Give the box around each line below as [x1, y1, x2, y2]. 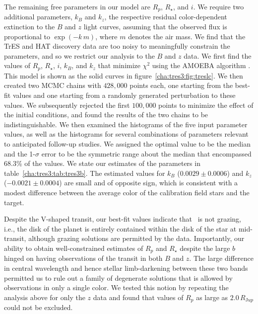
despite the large [180, 242, 230, 253]
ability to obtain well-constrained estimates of [4, 242, 143, 253]
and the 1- [4, 148, 35, 158]
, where [95, 31, 118, 41]
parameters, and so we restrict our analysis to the [4, 50, 155, 61]
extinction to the [4, 21, 55, 32]
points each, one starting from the [129, 80, 233, 90]
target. [4, 197, 24, 207]
